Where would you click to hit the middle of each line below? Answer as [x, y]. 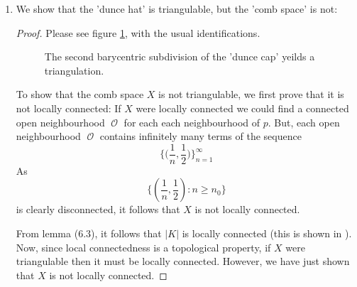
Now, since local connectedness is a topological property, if [143, 247]
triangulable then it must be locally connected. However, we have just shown [183, 261]
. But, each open [304, 122]
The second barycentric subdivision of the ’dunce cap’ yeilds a [180, 56]
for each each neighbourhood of [192, 122]
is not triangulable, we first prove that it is [251, 94]
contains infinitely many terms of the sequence [201, 136]
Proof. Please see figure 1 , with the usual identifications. [138, 32]
